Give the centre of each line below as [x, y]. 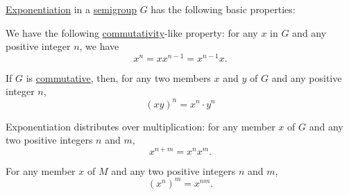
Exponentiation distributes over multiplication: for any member [141, 126]
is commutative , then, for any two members [118, 77]
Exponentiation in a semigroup [71, 9]
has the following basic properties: [223, 9]
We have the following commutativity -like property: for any [132, 32]
